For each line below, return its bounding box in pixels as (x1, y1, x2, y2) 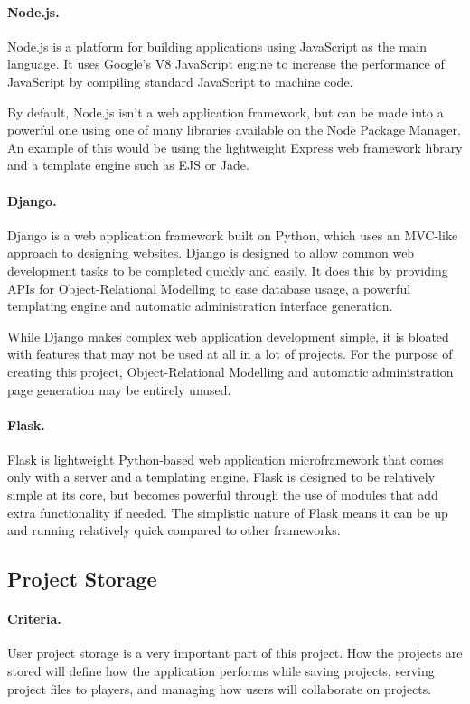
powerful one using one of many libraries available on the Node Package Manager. (7, 120, 461, 139)
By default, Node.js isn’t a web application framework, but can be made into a (7, 102, 444, 121)
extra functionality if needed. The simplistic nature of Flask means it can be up (7, 502, 448, 521)
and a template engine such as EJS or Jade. (7, 155, 249, 174)
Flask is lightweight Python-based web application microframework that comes (7, 449, 444, 468)
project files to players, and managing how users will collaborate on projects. (7, 679, 432, 698)
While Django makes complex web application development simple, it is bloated (7, 326, 449, 345)
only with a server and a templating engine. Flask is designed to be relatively (7, 467, 436, 486)
